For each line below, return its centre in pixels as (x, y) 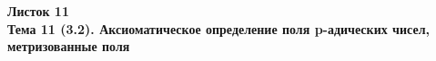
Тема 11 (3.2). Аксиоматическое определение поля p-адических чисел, (218, 28)
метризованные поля (69, 46)
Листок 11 (38, 11)
